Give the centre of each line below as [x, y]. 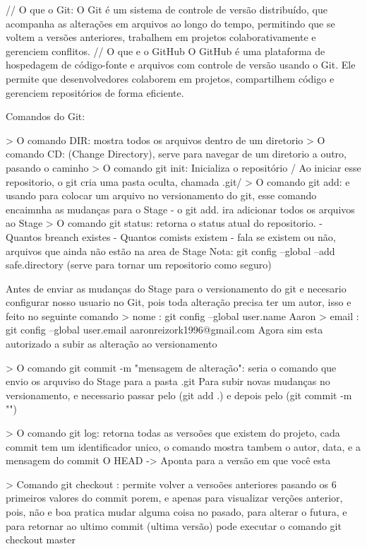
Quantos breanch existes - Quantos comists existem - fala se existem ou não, [171, 236]
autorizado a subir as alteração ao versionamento [112, 344]
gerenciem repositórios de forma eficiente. [95, 92]
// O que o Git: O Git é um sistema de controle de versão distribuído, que [167, 9]
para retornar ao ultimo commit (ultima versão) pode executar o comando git [174, 525]
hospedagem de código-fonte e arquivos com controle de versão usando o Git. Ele [181, 65]
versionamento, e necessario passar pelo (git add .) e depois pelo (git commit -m [179, 395]
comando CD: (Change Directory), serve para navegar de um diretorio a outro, [176, 154]
